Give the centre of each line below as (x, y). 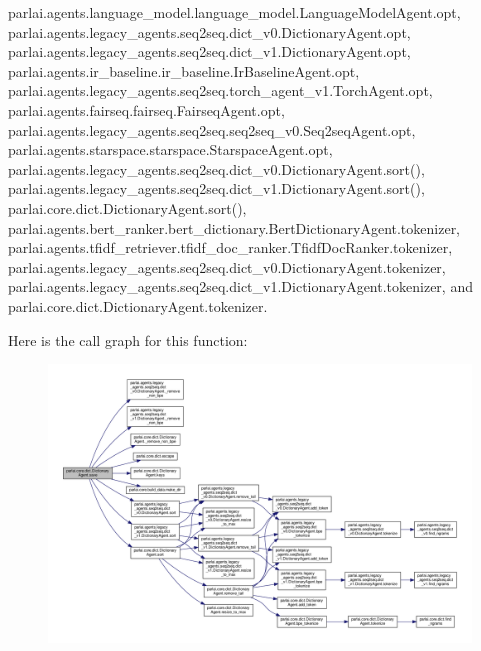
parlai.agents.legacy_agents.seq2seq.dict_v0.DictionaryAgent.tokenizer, (227, 266)
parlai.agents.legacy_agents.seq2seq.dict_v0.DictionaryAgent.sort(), (216, 168)
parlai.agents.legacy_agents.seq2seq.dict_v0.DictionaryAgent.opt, (209, 31)
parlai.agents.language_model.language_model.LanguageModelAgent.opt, (234, 12)
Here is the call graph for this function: (128, 339)
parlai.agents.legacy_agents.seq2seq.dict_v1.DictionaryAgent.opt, (209, 51)
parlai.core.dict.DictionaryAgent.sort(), (127, 207)
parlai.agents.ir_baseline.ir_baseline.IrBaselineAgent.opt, (184, 70)
